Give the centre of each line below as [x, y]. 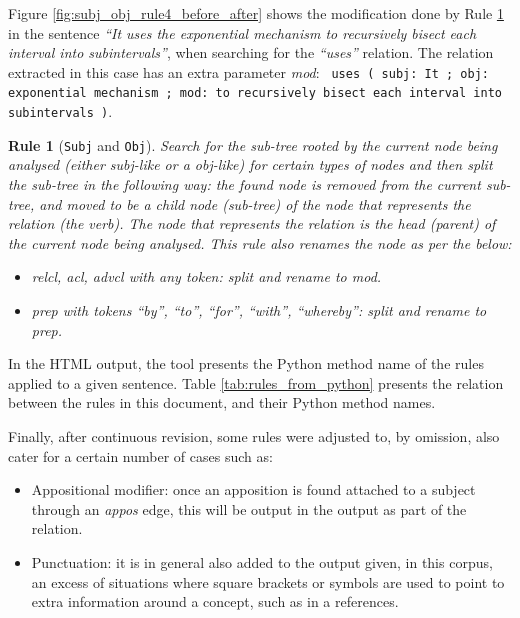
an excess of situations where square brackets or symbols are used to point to [268, 581]
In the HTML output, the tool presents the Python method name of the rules [246, 363]
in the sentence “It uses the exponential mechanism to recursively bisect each [242, 32]
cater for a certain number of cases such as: [140, 455]
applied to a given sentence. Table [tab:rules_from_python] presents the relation [256, 382]
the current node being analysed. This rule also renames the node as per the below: [260, 242]
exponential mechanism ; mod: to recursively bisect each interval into [255, 93]
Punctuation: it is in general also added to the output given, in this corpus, [262, 561]
